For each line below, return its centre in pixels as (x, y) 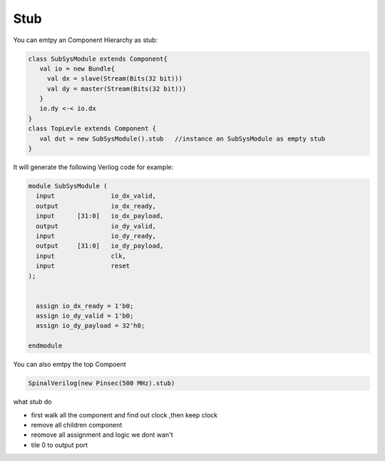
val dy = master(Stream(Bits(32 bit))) (117, 88)
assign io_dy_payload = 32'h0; (91, 326)
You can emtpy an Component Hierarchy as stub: (86, 40)
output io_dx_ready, (96, 206)
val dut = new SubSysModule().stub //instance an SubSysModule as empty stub (183, 138)
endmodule (45, 346)
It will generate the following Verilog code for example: (93, 167)
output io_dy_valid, (96, 226)
